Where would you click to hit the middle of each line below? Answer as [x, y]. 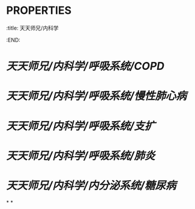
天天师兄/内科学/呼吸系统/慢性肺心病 [97, 96]
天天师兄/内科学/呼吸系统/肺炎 [81, 156]
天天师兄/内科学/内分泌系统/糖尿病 [91, 185]
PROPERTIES [39, 11]
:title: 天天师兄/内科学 [32, 28]
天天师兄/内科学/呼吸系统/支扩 [81, 126]
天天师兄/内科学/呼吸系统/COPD [85, 66]
